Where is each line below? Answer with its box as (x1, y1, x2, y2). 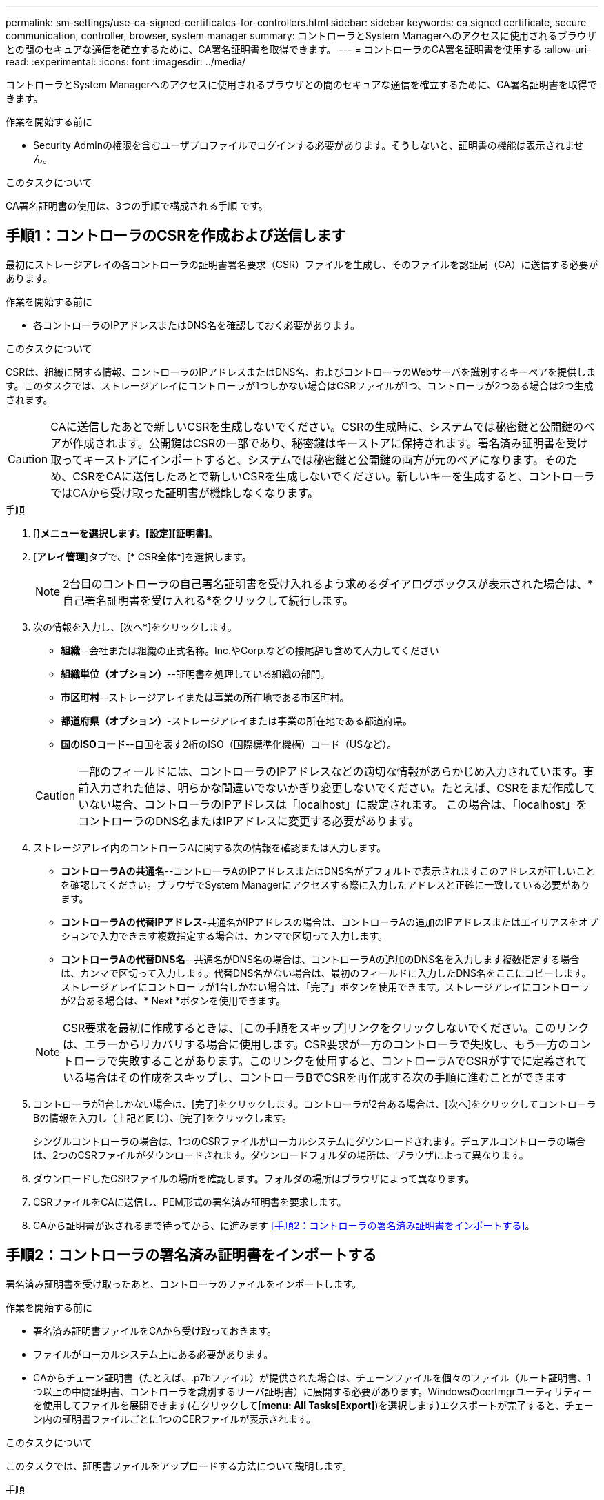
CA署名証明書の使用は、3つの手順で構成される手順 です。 (6, 200, 268, 212)
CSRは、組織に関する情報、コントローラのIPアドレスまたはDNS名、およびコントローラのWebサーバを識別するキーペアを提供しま (6, 365, 596, 378)
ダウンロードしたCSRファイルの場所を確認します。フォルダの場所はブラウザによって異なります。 (33, 1172, 475, 1184)
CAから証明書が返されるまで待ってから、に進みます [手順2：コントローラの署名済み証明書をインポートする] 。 (33, 1219, 535, 1231)
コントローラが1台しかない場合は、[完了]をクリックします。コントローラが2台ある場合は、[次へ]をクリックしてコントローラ (33, 1097, 596, 1110)
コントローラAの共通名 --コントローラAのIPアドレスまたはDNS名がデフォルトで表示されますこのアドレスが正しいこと (61, 864, 596, 877)
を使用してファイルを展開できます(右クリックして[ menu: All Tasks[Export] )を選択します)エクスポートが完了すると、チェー (33, 1399, 594, 1411)
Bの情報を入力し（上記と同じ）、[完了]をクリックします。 (33, 1111, 292, 1124)
